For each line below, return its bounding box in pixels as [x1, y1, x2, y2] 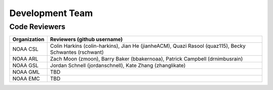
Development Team [9, 8, 93, 19]
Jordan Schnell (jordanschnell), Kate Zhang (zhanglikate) [50, 62, 186, 69]
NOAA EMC [12, 75, 40, 82]
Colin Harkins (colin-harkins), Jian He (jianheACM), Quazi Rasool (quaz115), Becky [50, 43, 246, 50]
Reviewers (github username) [50, 36, 123, 43]
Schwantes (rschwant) [50, 49, 104, 56]
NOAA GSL [12, 62, 39, 69]
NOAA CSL [12, 46, 39, 53]
